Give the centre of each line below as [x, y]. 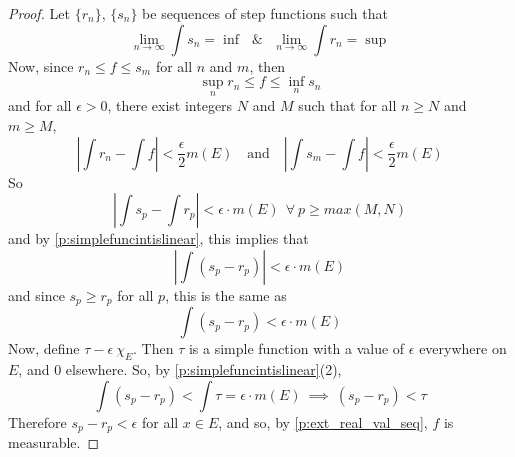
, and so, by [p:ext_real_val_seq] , [323, 421]
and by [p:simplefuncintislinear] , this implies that [158, 238]
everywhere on [463, 348]
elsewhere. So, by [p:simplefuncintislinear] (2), [203, 369]
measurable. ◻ [54, 442]
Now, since [41, 65]
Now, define [44, 348]
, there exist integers [170, 105]
